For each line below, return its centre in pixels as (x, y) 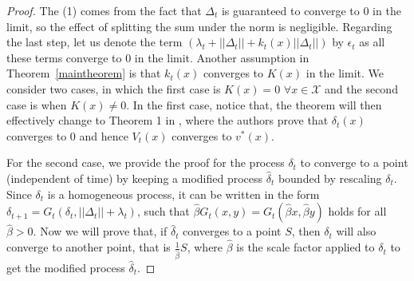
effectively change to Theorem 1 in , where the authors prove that (168, 120)
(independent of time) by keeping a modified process (135, 178)
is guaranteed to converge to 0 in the (311, 10)
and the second (361, 88)
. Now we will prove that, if (100, 231)
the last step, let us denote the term (95, 42)
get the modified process (66, 268)
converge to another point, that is (89, 247)
